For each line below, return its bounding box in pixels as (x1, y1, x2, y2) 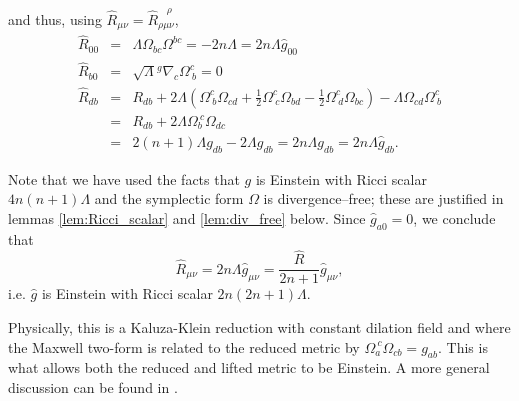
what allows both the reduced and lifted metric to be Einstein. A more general (8, 357, 490, 378)
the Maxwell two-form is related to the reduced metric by (8, 336, 360, 357)
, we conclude (413, 207, 496, 228)
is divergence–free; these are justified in (263, 188, 504, 209)
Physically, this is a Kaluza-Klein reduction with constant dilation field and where (8, 317, 511, 337)
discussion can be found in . (8, 376, 178, 397)
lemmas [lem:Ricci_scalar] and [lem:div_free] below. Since (8, 207, 366, 228)
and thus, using (8, 8, 102, 29)
